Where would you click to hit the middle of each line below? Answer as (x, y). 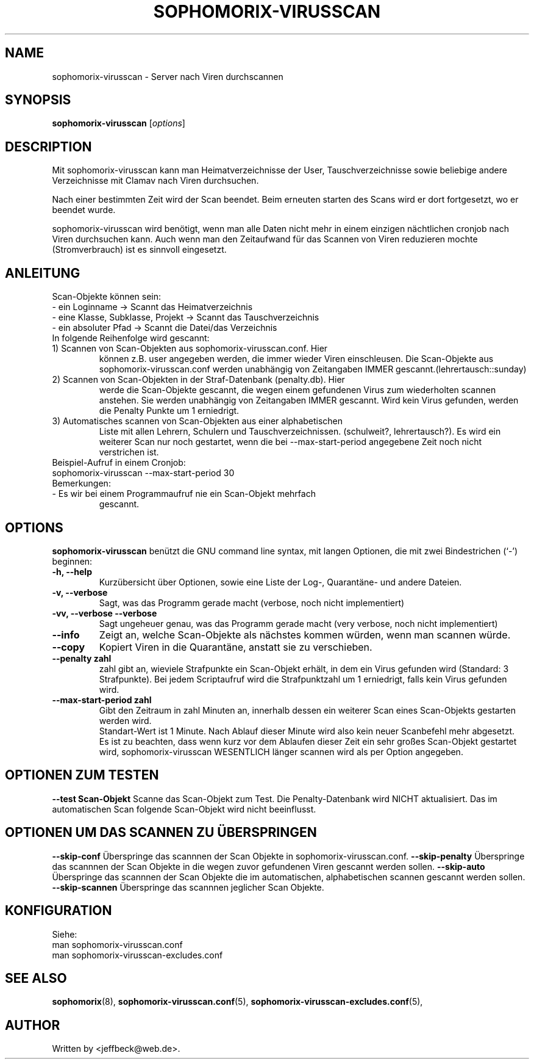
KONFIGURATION (59, 911)
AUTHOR (33, 1025)
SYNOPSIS (38, 100)
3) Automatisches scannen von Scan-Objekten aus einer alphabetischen (198, 421)
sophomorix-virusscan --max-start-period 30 (143, 473)
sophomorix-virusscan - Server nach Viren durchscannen (168, 76)
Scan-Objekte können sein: (107, 297)
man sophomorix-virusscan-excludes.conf (137, 955)
